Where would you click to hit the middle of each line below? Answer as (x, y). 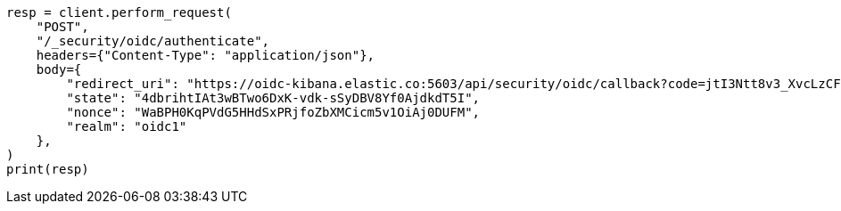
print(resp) (48, 169)
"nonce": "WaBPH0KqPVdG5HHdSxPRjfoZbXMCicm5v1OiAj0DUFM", (273, 112)
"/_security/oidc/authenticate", (153, 41)
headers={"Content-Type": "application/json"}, (206, 55)
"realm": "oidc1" (127, 126)
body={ (59, 69)
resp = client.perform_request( (119, 12)
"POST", (62, 27)
